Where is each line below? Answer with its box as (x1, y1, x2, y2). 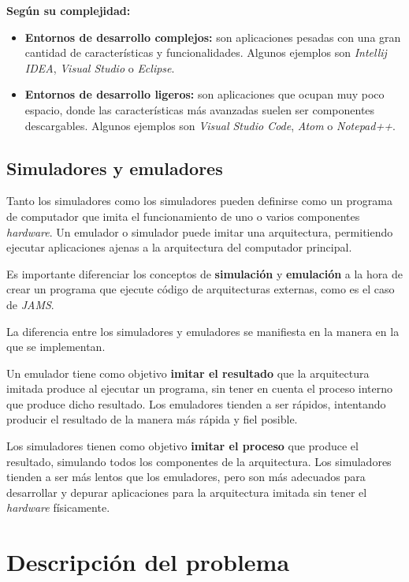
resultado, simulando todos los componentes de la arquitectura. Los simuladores (6, 453, 392, 469)
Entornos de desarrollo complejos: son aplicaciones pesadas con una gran (24, 28, 401, 45)
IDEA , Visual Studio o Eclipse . (24, 59, 175, 76)
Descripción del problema (6, 546, 290, 578)
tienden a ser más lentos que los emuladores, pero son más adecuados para (6, 468, 366, 485)
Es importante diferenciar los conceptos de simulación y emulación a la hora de (6, 265, 403, 282)
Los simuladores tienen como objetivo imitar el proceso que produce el (6, 438, 359, 454)
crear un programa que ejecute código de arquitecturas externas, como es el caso (6, 281, 395, 297)
